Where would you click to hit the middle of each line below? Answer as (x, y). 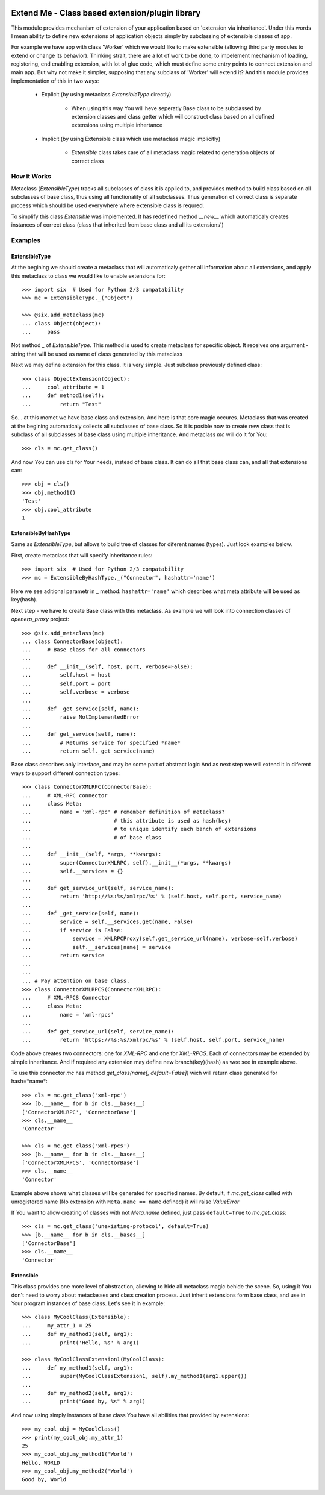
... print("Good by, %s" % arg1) (84, 1402)
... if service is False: (73, 930)
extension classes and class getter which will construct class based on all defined (173, 117)
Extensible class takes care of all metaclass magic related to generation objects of (173, 152)
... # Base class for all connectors (84, 650)
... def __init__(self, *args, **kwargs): (92, 854)
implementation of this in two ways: (55, 81)
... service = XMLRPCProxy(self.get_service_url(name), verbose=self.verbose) (160, 939)
